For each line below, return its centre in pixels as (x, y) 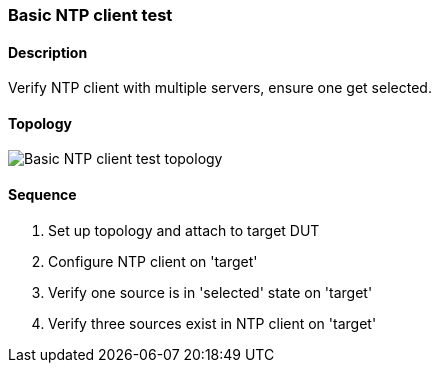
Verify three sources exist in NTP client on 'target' (212, 323)
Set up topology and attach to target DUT (184, 230)
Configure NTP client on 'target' (153, 261)
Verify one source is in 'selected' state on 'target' (210, 292)
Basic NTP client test (90, 15)
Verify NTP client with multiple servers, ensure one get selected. (220, 88)
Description (48, 52)
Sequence (42, 195)
